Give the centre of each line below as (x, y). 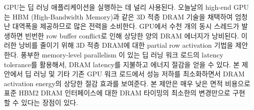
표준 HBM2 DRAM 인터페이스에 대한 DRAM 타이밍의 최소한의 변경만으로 (117, 93)
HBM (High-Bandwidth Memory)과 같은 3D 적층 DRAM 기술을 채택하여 (123, 16)
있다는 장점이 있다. (50, 102)
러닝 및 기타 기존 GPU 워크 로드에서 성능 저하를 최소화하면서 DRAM (139, 74)
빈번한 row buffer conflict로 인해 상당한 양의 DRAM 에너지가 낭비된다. (132, 35)
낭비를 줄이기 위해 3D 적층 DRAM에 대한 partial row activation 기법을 (126, 45)
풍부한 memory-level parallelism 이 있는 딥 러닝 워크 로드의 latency (122, 54)
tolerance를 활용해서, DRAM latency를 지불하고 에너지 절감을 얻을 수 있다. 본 (122, 64)
